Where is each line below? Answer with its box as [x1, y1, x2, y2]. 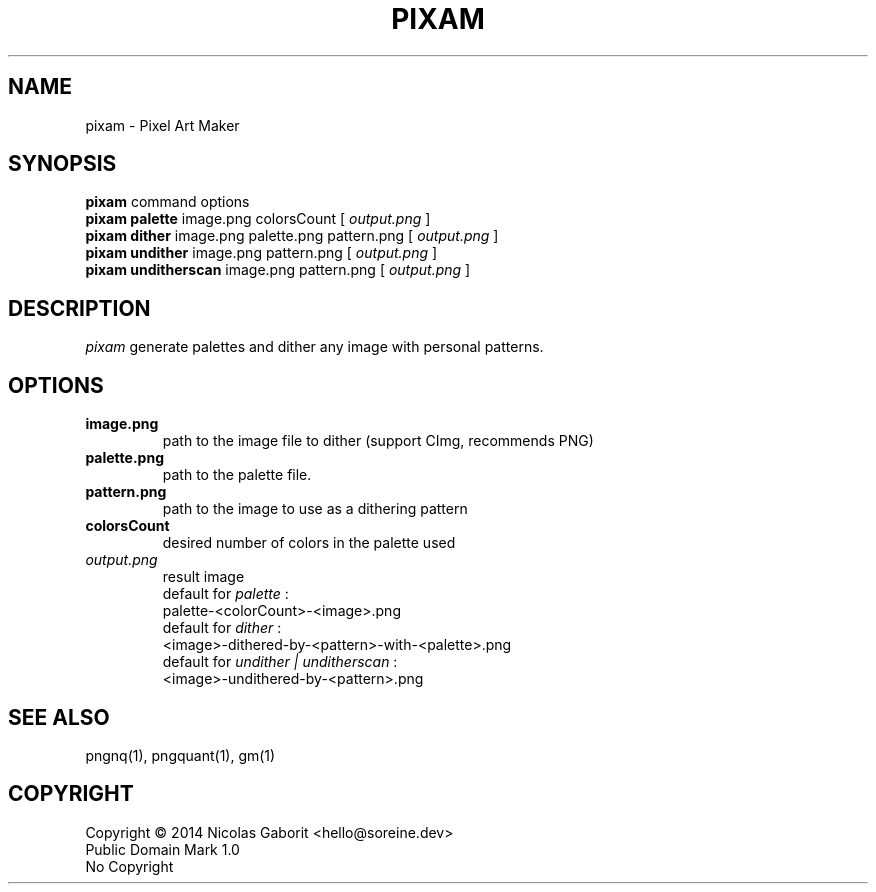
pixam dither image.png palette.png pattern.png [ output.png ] [85, 227, 499, 245]
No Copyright [85, 857, 174, 875]
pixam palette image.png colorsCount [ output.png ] [85, 210, 431, 228]
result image [162, 568, 245, 586]
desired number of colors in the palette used [162, 534, 456, 552]
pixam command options [85, 193, 250, 211]
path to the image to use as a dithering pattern [162, 500, 468, 518]
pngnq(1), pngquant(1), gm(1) [85, 746, 276, 764]
